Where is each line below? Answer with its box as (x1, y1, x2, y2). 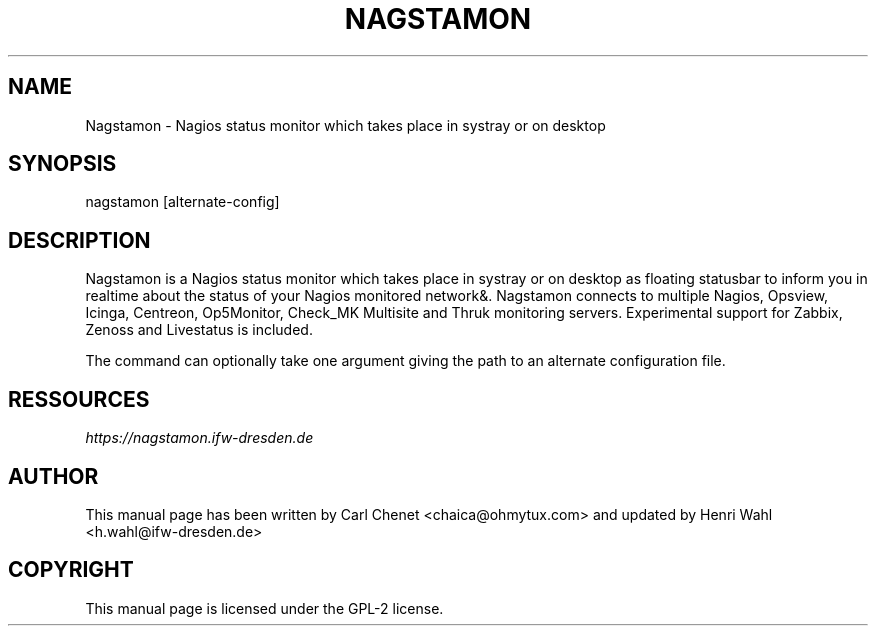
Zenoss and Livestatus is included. (85, 321, 313, 339)
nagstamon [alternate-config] (85, 193, 280, 211)
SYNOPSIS (8, 151, 117, 177)
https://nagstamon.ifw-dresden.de (85, 429, 314, 447)
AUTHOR (8, 463, 99, 489)
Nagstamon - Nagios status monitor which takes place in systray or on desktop (85, 116, 606, 134)
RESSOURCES (8, 386, 150, 412)
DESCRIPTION (8, 227, 151, 253)
